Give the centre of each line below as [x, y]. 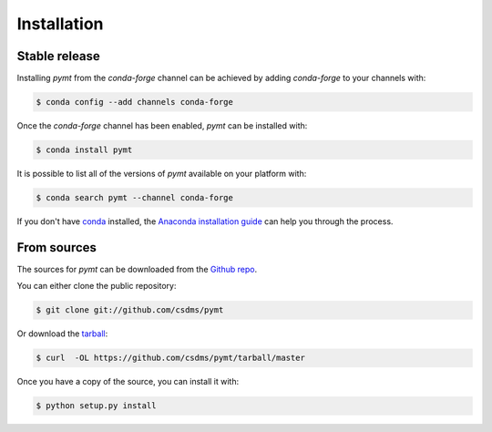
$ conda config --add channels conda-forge [135, 102]
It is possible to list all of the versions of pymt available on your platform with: [162, 174]
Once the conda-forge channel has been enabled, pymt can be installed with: [162, 126]
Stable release [58, 56]
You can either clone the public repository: [97, 286]
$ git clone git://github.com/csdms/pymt [130, 310]
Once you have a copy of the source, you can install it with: [128, 382]
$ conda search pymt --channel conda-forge [135, 197]
